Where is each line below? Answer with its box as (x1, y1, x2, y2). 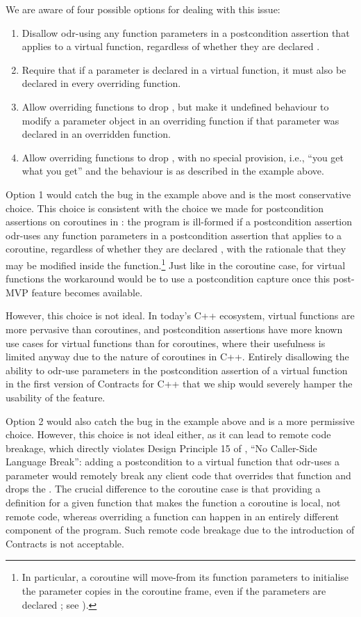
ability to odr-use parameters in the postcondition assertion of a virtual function (6, 362, 348, 377)
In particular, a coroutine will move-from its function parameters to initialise (22, 570, 349, 584)
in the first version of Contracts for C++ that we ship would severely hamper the (6, 376, 353, 391)
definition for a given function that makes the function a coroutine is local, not (6, 495, 341, 510)
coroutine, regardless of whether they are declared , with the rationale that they (6, 241, 346, 256)
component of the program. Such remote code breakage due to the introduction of (6, 522, 355, 537)
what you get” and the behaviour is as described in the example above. (22, 163, 324, 178)
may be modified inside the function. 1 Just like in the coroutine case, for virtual (6, 255, 346, 272)
